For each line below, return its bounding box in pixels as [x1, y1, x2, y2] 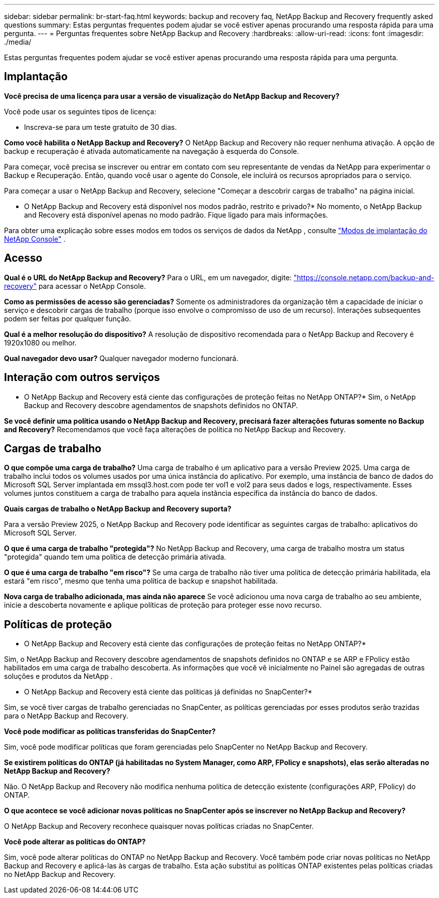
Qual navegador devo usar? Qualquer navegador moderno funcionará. [4, 353, 239, 363]
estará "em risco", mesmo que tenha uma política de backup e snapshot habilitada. [4, 577, 278, 586]
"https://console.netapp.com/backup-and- [293, 273, 434, 282]
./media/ [4, 38, 32, 46]
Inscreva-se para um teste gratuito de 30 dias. [24, 122, 177, 131]
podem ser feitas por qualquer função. [4, 314, 131, 323]
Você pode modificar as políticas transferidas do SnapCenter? [4, 727, 216, 736]
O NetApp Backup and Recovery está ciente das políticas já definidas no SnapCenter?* [24, 687, 313, 696]
